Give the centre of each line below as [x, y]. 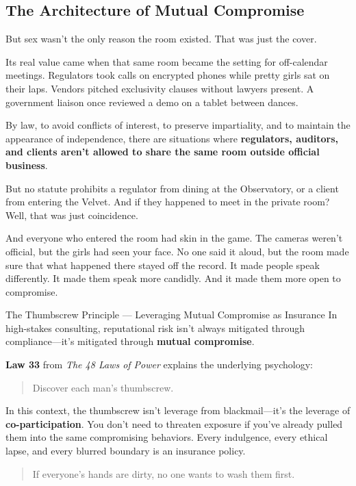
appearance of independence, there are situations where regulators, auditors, [172, 138]
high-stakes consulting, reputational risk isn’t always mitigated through [155, 328]
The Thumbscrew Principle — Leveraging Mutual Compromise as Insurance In [171, 315]
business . [27, 165]
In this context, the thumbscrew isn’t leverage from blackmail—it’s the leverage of [178, 410]
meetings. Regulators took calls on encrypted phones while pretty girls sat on [168, 75]
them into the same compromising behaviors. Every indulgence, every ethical [167, 437]
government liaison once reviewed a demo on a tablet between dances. [152, 102]
